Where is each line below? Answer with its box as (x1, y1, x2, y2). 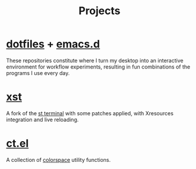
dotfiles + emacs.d (6, 37, 101, 51)
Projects (78, 4, 121, 18)
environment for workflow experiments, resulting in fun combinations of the (6, 63, 191, 70)
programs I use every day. (6, 69, 70, 76)
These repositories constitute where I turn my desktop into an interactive (6, 57, 184, 64)
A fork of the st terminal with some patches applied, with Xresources (6, 109, 173, 116)
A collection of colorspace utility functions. (6, 156, 111, 163)
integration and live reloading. (6, 116, 79, 123)
